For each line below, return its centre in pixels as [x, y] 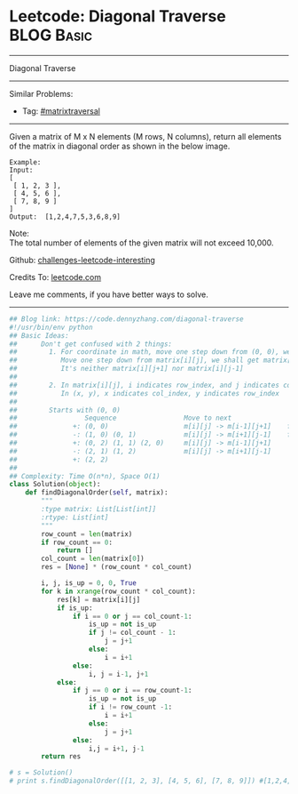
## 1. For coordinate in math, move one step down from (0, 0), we [150, 352]
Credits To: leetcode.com [55, 277]
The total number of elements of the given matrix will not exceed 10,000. [141, 243]
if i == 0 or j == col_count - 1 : [132, 616]
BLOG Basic [51, 35]
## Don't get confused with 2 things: [91, 344]
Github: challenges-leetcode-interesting [82, 260]
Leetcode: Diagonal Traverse [118, 16]
